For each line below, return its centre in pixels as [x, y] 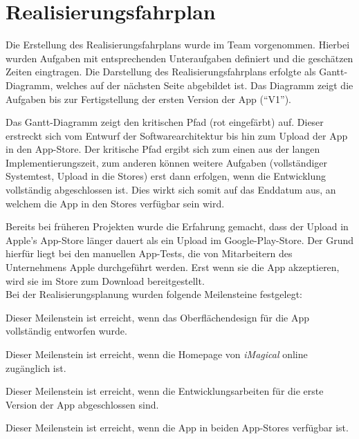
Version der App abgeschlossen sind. [82, 404]
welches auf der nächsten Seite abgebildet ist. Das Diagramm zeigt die [204, 85]
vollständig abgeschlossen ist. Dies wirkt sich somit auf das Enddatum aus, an [171, 190]
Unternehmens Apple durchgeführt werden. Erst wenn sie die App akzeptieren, [173, 267]
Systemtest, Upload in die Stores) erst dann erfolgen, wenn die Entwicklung [166, 176]
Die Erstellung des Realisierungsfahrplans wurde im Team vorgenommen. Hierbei [178, 45]
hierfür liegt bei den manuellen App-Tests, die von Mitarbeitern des [149, 253]
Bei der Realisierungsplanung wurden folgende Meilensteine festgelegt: [154, 294]
